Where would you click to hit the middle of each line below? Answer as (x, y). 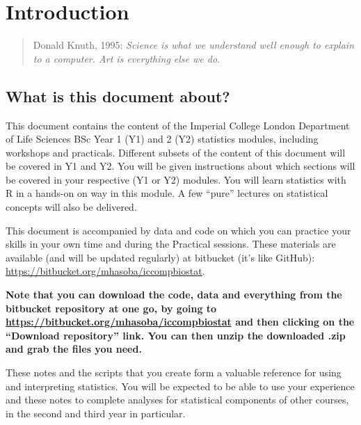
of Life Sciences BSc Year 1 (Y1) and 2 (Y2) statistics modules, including (162, 139)
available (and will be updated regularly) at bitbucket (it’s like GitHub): (160, 257)
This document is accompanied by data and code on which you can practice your (178, 230)
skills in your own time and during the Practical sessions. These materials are (171, 244)
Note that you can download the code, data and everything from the (174, 295)
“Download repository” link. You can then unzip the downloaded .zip (176, 335)
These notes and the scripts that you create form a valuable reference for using (174, 372)
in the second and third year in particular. (96, 413)
